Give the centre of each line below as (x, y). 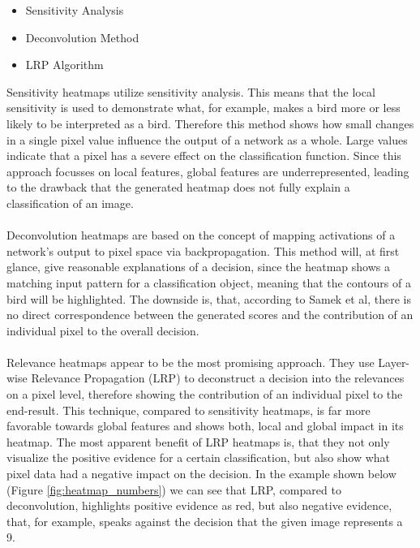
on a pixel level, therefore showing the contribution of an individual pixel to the (205, 394)
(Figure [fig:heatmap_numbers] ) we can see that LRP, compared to (174, 489)
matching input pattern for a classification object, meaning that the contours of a (209, 282)
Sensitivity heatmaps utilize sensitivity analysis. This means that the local (191, 91)
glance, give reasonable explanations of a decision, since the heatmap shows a (198, 267)
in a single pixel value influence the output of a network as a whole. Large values (207, 139)
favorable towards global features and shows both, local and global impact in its (205, 426)
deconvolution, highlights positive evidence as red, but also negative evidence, (199, 505)
